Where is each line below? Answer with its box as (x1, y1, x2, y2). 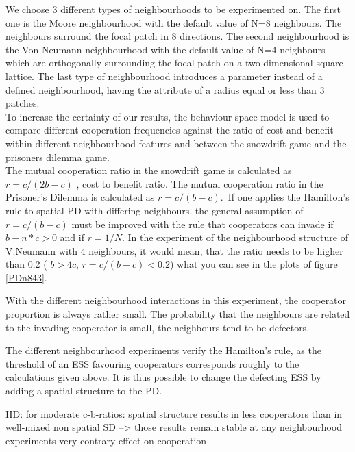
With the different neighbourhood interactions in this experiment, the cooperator (5, 293, 347, 307)
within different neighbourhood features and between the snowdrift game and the (5, 136, 347, 150)
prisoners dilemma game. (5, 149, 110, 164)
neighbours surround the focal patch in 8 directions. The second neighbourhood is (5, 29, 350, 43)
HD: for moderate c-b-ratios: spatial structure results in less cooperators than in (5, 406, 343, 420)
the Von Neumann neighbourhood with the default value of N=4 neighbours (5, 42, 326, 56)
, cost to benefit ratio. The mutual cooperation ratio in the (76, 176, 323, 190)
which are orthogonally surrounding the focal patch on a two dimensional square (5, 55, 343, 70)
